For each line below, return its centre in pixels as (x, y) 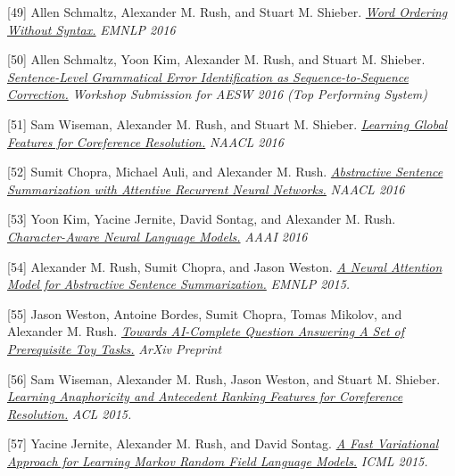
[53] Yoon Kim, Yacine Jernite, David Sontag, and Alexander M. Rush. (202, 219)
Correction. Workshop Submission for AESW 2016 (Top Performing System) (218, 94)
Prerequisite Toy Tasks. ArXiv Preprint (115, 348)
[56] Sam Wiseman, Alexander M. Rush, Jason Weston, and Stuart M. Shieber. (224, 378)
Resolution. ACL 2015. (70, 413)
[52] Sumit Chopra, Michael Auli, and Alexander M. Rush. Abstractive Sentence (225, 172)
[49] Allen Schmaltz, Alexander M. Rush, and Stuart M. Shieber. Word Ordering (227, 12)
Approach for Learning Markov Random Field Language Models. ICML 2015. (218, 460)
